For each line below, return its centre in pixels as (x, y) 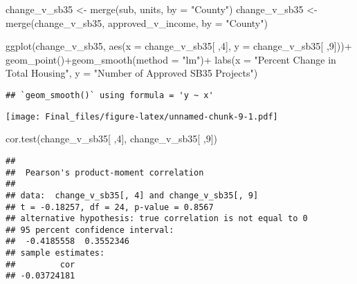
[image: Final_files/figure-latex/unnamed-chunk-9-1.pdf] (142, 116)
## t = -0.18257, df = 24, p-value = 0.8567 (110, 207)
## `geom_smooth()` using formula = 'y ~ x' (110, 95)
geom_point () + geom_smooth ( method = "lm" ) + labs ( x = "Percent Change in (171, 59)
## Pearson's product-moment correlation (105, 172)
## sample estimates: (55, 253)
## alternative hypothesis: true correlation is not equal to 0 (157, 219)
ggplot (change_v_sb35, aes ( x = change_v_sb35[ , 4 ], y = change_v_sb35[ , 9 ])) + (179, 46)
